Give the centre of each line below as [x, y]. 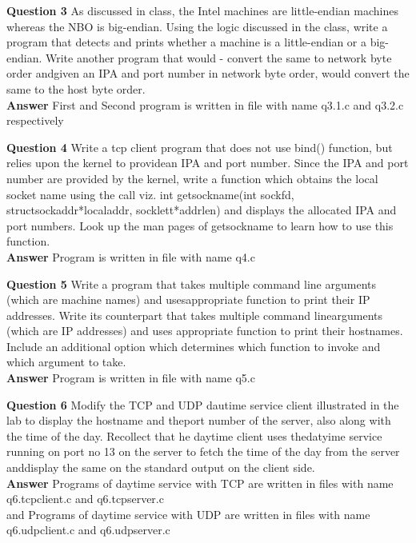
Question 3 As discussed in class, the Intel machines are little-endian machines [202, 10]
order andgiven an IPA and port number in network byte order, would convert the [208, 73]
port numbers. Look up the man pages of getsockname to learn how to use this [200, 225]
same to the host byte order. [76, 88]
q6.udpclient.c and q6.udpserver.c [88, 530]
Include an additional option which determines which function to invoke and [194, 346]
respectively [35, 120]
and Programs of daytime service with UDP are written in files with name [188, 514]
